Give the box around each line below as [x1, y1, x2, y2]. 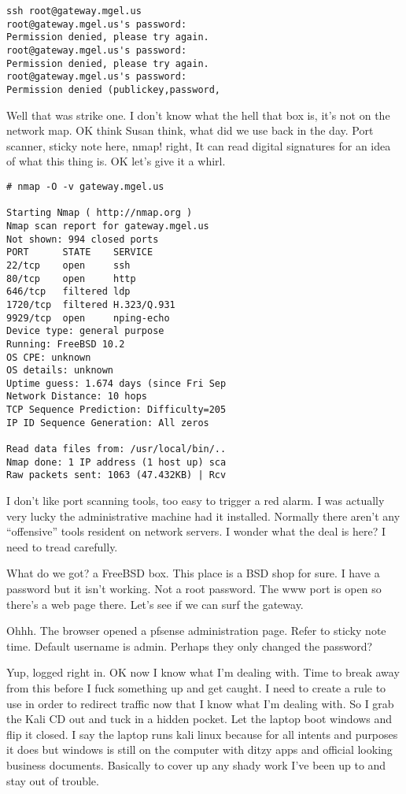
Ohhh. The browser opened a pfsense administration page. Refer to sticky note [6, 622, 386, 639]
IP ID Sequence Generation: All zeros [6, 417, 209, 429]
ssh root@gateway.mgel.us [6, 6, 142, 17]
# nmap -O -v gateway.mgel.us [6, 180, 164, 192]
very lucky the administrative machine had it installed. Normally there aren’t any [6, 507, 400, 524]
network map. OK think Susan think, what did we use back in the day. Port [6, 122, 374, 139]
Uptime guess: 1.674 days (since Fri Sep [6, 377, 227, 389]
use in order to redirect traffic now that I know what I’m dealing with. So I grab [6, 695, 394, 711]
